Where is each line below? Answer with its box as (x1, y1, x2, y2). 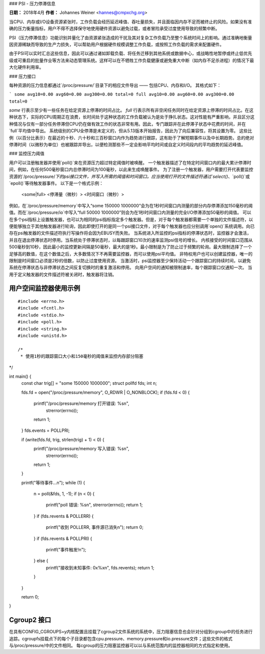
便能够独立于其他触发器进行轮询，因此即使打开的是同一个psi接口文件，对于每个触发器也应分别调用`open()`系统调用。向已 (9, 223, 255, 229)
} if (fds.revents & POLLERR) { (33, 513, 94, 519)
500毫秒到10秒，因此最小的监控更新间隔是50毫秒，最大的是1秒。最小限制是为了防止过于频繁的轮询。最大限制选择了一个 (9, 244, 252, 250)
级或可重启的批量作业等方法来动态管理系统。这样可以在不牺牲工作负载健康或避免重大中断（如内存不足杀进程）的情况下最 (9, 57, 254, 63)
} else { (33, 558, 49, 564)
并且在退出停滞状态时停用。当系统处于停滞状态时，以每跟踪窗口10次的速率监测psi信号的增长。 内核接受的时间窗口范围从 (9, 237, 253, 243)
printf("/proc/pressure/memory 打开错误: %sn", (33, 400, 130, 406)
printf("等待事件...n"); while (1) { (21, 480, 85, 485)
